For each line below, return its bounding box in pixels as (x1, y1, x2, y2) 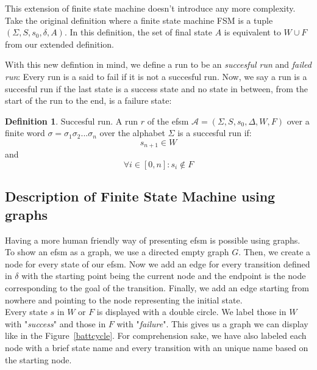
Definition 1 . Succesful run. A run (5, 114, 138, 127)
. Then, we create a (238, 245, 311, 258)
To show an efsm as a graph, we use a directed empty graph (5, 245, 229, 258)
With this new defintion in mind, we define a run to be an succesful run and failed (5, 58, 312, 71)
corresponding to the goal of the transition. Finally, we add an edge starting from (5, 281, 309, 294)
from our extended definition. (5, 37, 115, 50)
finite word (5, 126, 45, 139)
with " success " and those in (5, 317, 106, 330)
